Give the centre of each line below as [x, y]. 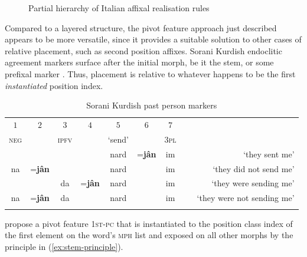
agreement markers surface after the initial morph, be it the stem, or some [139, 62]
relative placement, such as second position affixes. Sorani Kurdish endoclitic [143, 50]
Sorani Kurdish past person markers [152, 105]
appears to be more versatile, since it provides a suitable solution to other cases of [153, 39]
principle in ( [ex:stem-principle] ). [64, 246]
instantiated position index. [54, 85]
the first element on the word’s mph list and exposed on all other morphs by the [149, 235]
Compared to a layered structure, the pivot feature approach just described [141, 27]
